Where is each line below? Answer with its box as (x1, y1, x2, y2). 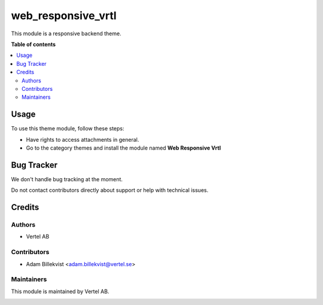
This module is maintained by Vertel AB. (11, 288, 109, 295)
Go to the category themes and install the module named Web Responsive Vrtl (26, 144, 221, 151)
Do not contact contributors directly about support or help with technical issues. (11, 187, 209, 194)
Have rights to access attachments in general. (26, 136, 139, 143)
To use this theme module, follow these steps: (11, 125, 125, 132)
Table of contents (11, 41, 56, 48)
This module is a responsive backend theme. (11, 30, 122, 37)
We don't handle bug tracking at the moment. (11, 175, 123, 182)
